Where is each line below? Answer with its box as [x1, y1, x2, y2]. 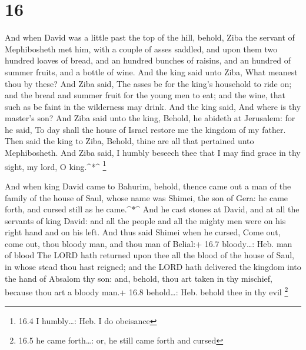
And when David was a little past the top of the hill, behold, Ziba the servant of [5, 31, 295, 44]
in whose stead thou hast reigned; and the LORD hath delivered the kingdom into [5, 261, 301, 273]
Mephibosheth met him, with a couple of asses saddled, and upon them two [5, 42, 278, 55]
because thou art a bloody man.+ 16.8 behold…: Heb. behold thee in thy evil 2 [5, 284, 288, 298]
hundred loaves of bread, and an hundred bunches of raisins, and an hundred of [5, 54, 291, 66]
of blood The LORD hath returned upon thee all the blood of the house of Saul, [5, 249, 294, 261]
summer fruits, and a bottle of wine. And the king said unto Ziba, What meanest [5, 65, 298, 78]
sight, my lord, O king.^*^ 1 [5, 158, 107, 172]
